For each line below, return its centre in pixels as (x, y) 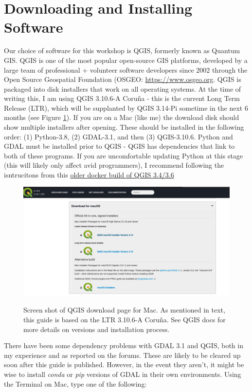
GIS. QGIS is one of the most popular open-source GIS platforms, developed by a (126, 60)
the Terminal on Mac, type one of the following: (75, 383)
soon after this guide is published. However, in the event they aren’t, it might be (124, 364)
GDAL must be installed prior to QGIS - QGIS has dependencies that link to (119, 146)
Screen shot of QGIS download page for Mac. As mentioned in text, (124, 310)
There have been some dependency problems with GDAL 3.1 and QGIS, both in (124, 345)
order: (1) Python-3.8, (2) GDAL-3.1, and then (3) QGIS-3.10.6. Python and (118, 136)
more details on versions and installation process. (97, 329)
